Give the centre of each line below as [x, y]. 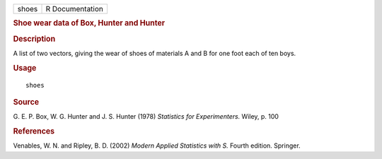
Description [34, 39]
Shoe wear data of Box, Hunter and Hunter [89, 23]
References [34, 131]
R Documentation [75, 9]
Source [26, 102]
